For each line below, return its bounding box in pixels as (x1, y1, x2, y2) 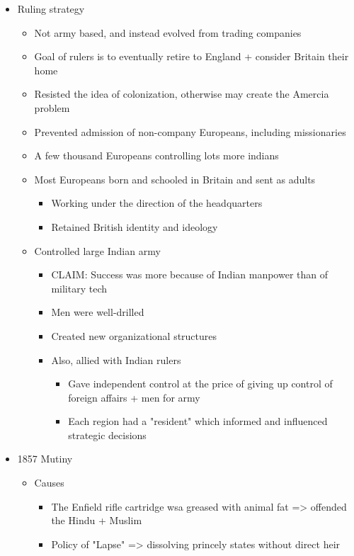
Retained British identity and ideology (51, 219, 218, 234)
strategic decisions (68, 427, 147, 442)
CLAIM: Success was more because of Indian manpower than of (51, 267, 328, 282)
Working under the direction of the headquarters (51, 195, 263, 210)
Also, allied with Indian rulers (51, 352, 181, 367)
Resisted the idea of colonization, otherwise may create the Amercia (34, 86, 329, 101)
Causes (34, 475, 64, 490)
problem (34, 100, 70, 115)
